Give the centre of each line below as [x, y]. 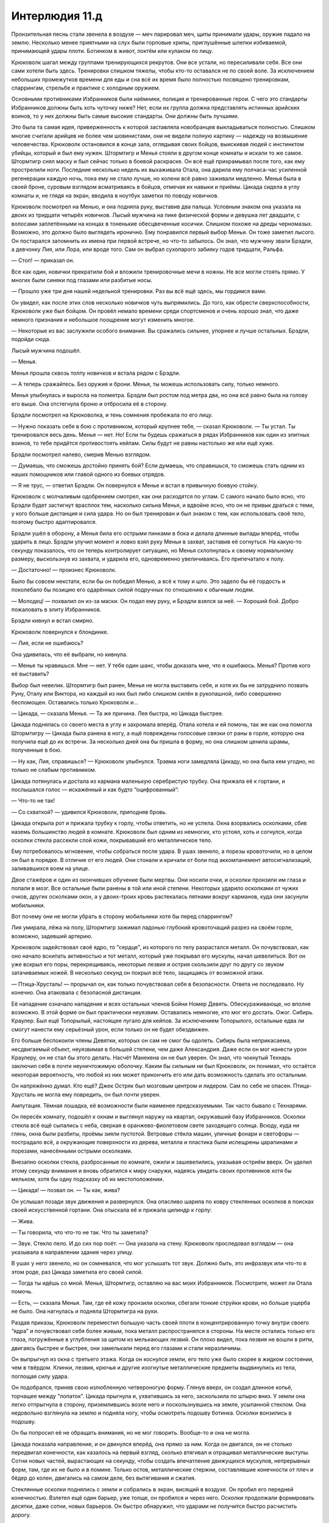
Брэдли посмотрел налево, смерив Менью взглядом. [81, 454]
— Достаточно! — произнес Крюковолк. [64, 570]
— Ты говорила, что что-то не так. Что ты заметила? [80, 1232]
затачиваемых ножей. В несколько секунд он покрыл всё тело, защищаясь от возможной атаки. [138, 973]
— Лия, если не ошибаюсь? [47, 643]
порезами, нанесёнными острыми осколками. [72, 1151]
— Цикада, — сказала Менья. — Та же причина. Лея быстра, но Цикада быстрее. [117, 713]
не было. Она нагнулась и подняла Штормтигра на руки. [85, 1311]
